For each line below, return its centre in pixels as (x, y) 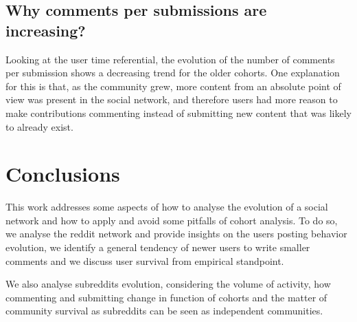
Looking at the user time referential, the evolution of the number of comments (170, 59)
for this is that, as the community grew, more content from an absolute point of (173, 86)
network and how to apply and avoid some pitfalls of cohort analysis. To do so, (172, 220)
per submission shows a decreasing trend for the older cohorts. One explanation (173, 73)
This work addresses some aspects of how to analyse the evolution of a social (167, 207)
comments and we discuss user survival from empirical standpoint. (145, 260)
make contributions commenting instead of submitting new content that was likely (178, 112)
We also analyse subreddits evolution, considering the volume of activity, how (168, 284)
